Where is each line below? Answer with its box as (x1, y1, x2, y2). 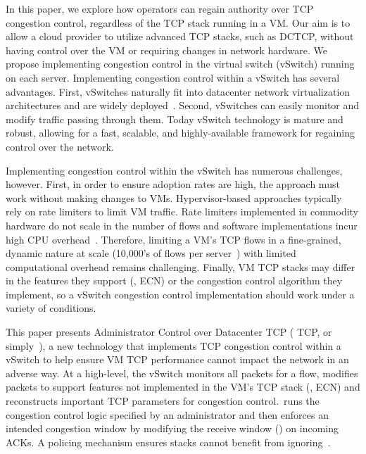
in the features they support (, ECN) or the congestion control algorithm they (6, 273, 343, 288)
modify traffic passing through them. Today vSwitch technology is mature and (6, 111, 343, 126)
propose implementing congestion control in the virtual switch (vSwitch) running (6, 56, 355, 71)
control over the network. (6, 139, 114, 153)
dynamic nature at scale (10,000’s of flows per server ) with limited (6, 246, 296, 260)
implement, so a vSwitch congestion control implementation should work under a (6, 286, 355, 301)
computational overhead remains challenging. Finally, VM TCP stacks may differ (6, 259, 355, 274)
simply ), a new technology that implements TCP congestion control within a (6, 338, 341, 353)
